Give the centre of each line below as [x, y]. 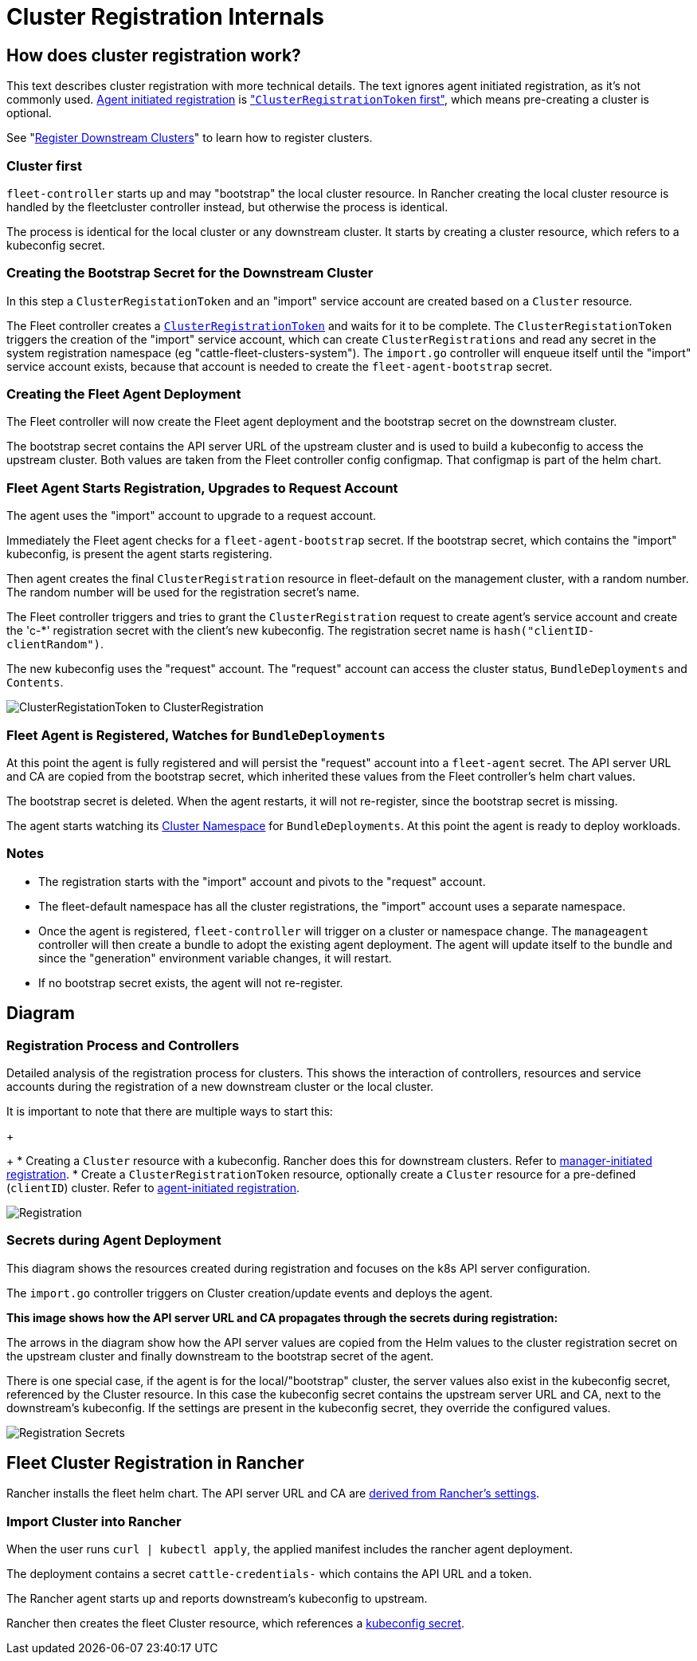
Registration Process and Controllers [123, 1045]
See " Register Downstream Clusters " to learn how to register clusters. [190, 138]
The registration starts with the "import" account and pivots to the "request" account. [262, 881]
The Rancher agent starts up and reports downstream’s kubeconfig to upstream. [217, 1599]
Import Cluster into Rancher [94, 1521]
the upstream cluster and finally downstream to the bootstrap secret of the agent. [220, 1356]
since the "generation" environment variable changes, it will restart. [215, 958]
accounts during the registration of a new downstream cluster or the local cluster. [220, 1086]
